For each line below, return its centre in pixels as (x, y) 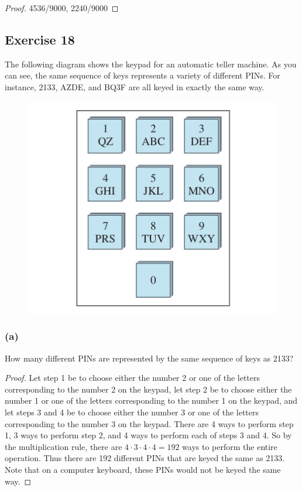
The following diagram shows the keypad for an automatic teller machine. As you (151, 64)
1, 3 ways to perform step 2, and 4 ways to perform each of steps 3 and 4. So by (148, 435)
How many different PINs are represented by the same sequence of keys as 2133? (149, 358)
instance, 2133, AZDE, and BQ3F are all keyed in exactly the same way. (135, 86)
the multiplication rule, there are (64, 446)
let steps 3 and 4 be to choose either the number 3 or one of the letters (132, 412)
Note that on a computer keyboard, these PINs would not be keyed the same (143, 470)
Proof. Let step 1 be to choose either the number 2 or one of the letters (133, 378)
